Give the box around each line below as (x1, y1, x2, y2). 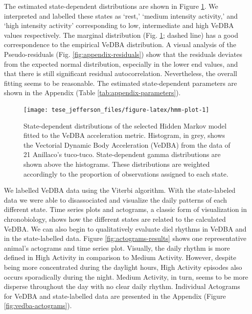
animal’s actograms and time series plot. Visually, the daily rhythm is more (4, 242, 230, 253)
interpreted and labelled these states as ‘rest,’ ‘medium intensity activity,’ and (4, 10, 238, 21)
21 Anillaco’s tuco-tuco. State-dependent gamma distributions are (23, 149, 221, 159)
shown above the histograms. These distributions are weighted (23, 158, 210, 169)
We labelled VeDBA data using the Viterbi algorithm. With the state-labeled (4, 185, 236, 195)
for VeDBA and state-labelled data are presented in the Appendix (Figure (4, 290, 226, 301)
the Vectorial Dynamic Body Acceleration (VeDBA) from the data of (23, 139, 230, 150)
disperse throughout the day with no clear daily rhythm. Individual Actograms (4, 281, 240, 291)
